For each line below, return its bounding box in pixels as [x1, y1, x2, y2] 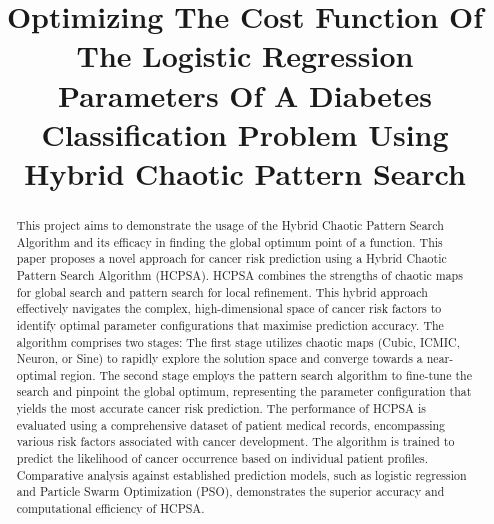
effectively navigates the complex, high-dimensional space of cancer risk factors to [16, 300, 442, 317]
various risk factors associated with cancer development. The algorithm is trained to [16, 433, 455, 450]
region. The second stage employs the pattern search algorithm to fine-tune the [60, 366, 472, 383]
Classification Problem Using [41, 113, 449, 154]
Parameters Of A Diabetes [58, 74, 432, 115]
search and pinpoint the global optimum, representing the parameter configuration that [16, 383, 472, 400]
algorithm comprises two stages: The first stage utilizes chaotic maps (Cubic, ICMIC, [16, 333, 460, 350]
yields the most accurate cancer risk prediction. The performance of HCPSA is [16, 400, 426, 417]
